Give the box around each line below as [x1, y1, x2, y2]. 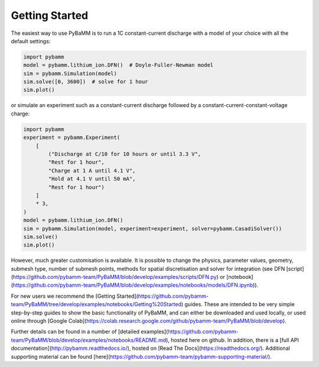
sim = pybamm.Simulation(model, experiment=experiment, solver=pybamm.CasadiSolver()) [23, 225, 282, 232]
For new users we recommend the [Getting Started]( [11, 293, 139, 300]
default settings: [11, 37, 51, 44]
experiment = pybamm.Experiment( [23, 134, 121, 141]
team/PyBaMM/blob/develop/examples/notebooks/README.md [11, 336, 167, 343]
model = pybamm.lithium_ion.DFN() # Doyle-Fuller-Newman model [23, 62, 214, 69]
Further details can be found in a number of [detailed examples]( [11, 328, 168, 335]
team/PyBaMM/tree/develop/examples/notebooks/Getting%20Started [11, 301, 181, 308]
